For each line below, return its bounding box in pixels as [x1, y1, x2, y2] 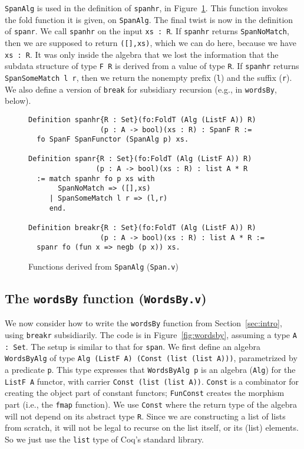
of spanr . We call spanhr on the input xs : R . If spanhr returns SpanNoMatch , [5, 25, 289, 37]
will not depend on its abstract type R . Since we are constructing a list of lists [5, 409, 286, 422]
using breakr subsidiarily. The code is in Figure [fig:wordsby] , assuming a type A [5, 329, 297, 341]
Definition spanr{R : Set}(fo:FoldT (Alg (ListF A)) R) [28, 155, 252, 163]
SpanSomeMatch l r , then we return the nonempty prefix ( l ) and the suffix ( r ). [5, 71, 292, 83]
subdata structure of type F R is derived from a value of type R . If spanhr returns [5, 60, 299, 72]
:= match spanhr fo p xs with [37, 174, 155, 183]
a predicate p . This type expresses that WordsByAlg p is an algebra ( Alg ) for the [5, 363, 296, 376]
